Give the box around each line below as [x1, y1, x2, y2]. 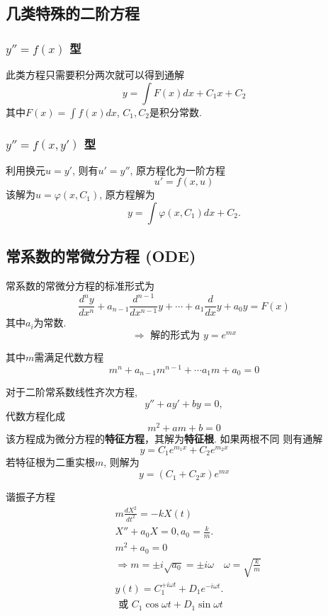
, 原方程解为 [99, 187, 155, 202]
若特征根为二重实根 [6, 455, 95, 469]
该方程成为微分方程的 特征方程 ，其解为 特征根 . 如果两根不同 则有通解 [6, 431, 323, 446]
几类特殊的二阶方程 [6, 2, 140, 24]
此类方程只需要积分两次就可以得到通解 [6, 67, 184, 81]
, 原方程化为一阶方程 [130, 162, 226, 177]
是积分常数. [149, 104, 202, 119]
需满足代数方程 [34, 349, 104, 364]
